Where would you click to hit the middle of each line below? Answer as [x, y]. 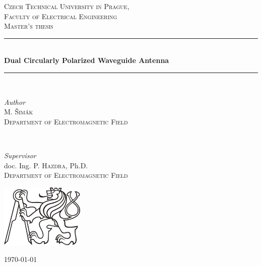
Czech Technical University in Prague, [67, 6]
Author [15, 102]
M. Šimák [19, 112]
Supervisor [20, 155]
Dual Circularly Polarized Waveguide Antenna [87, 60]
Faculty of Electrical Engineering [61, 16]
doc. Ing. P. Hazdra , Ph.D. [46, 165]
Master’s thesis [29, 26]
